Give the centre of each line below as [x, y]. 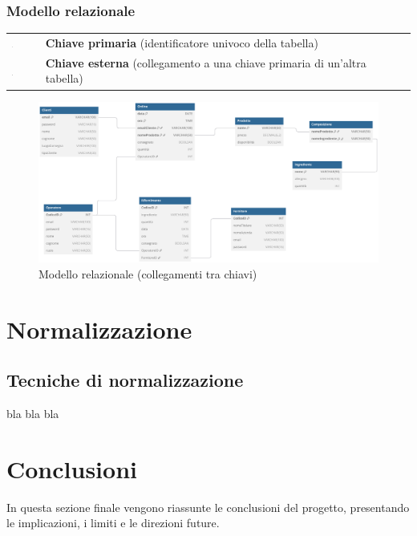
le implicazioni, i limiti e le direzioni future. [113, 523]
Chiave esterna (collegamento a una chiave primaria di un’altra [206, 62]
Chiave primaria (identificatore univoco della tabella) [182, 42]
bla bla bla [33, 414]
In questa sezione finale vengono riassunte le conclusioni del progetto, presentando [208, 507]
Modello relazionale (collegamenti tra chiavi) [148, 273]
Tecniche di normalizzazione [125, 380]
